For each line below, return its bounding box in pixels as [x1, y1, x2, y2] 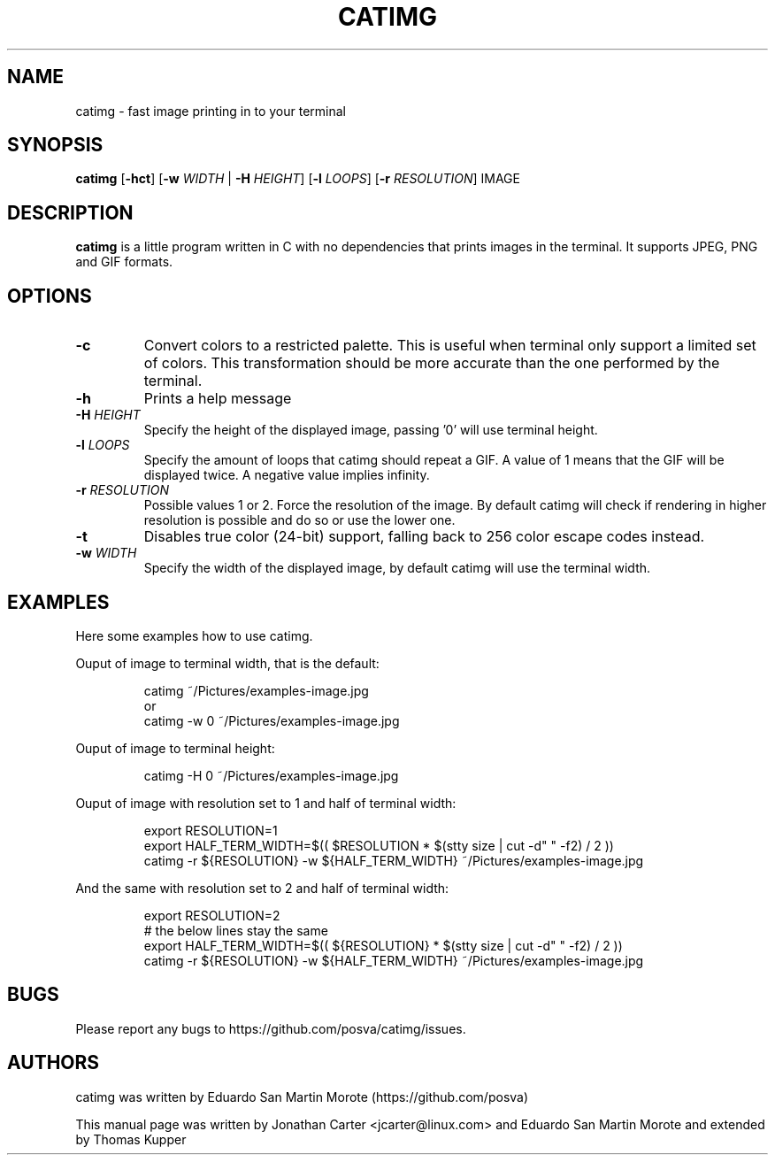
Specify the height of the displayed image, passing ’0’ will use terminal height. [143, 422, 598, 438]
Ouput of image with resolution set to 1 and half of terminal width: [75, 795, 457, 811]
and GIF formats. [75, 254, 173, 270]
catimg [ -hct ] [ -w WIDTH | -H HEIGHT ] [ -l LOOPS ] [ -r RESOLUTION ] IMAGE [75, 171, 520, 187]
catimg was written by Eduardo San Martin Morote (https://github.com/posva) [75, 1089, 529, 1104]
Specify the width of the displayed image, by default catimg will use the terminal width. [143, 560, 651, 576]
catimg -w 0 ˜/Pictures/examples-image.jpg [143, 712, 400, 728]
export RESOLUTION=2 [143, 907, 280, 923]
